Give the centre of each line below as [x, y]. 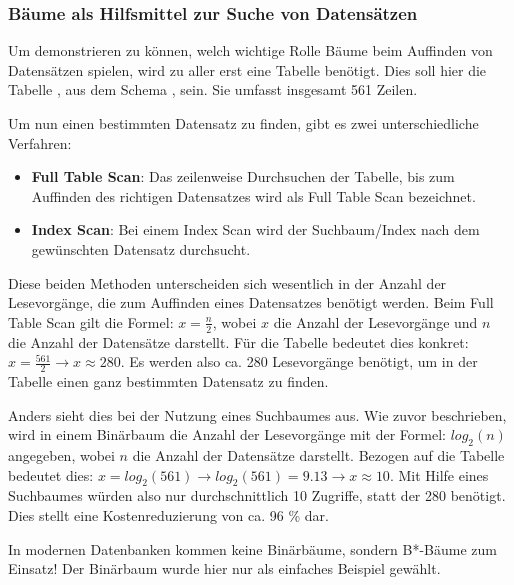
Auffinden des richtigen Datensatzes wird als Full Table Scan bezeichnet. [253, 195]
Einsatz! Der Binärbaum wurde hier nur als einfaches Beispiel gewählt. [224, 568]
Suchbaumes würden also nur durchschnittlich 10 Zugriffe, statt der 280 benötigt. [257, 495]
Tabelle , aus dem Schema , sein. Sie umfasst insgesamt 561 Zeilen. [213, 89]
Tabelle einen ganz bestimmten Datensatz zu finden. [168, 381]
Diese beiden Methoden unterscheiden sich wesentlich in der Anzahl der [227, 282]
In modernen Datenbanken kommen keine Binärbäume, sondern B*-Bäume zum [253, 548]
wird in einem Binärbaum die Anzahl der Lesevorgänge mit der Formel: [227, 434]
